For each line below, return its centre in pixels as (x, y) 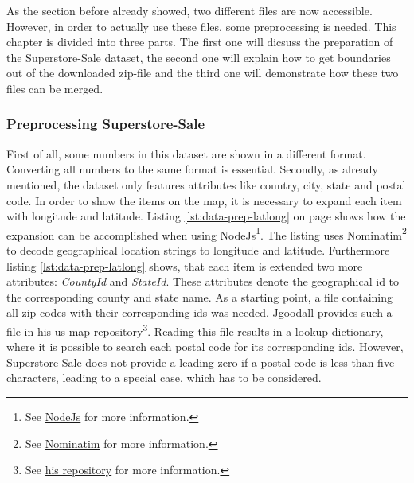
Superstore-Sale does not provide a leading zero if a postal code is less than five (201, 362)
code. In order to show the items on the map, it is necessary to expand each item (204, 200)
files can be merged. (55, 88)
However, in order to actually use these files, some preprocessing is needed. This (201, 26)
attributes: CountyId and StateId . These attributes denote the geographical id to (203, 281)
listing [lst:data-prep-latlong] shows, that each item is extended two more (185, 265)
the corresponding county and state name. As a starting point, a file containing (200, 296)
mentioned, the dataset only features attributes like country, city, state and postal (206, 184)
